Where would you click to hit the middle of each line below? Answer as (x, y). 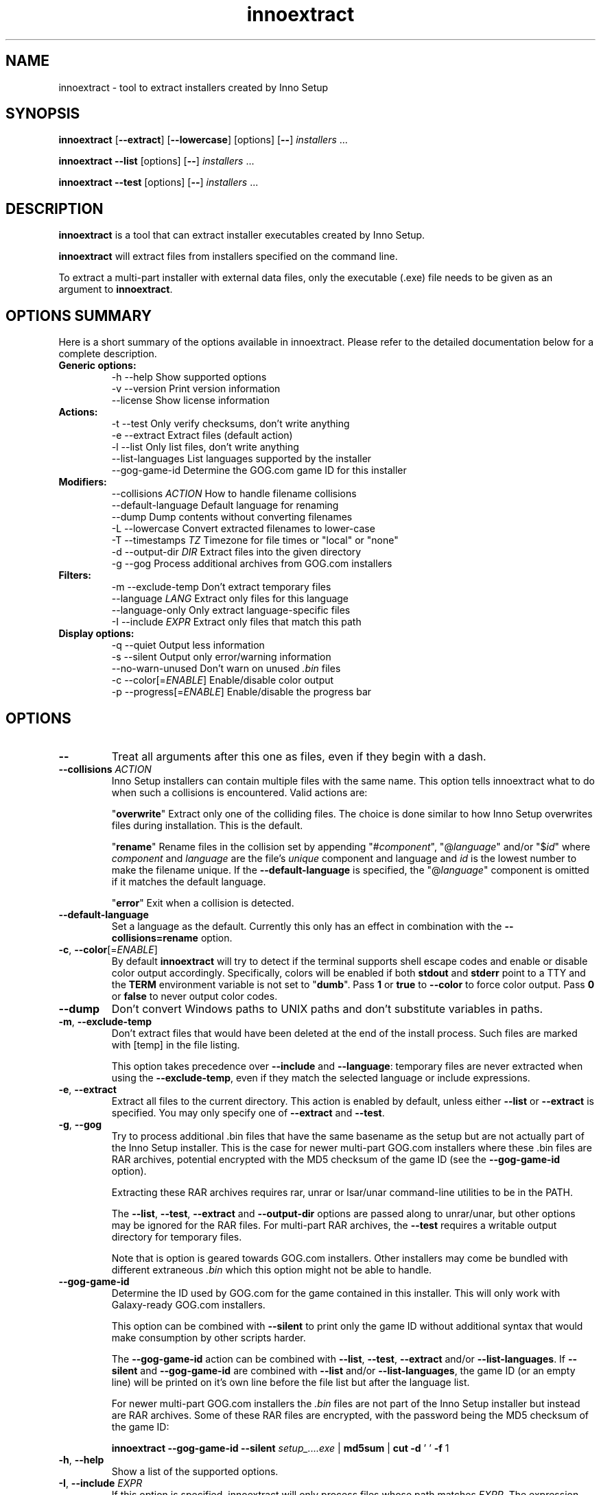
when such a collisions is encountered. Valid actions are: (239, 792)
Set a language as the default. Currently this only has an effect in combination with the (307, 926)
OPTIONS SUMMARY (79, 315)
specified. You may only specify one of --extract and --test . (248, 1112)
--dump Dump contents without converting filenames (232, 517)
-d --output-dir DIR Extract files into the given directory (236, 552)
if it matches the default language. (189, 881)
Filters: (75, 575)
